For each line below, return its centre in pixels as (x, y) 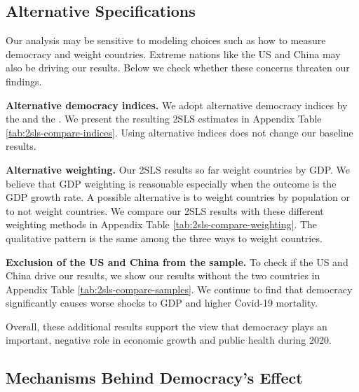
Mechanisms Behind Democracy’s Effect (154, 378)
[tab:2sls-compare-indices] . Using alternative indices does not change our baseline (179, 132)
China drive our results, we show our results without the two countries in (163, 275)
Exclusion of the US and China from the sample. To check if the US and (177, 261)
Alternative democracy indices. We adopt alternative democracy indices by (177, 105)
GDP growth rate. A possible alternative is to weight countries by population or (178, 197)
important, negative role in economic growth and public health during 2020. (169, 340)
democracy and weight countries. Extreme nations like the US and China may (173, 54)
